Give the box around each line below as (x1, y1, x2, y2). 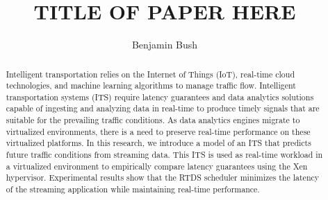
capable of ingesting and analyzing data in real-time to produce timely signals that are (6, 102, 320, 114)
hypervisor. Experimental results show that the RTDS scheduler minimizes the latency (6, 172, 320, 183)
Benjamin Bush (131, 37, 198, 52)
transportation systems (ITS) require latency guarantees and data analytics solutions (6, 91, 314, 102)
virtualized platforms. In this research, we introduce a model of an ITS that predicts (6, 137, 311, 149)
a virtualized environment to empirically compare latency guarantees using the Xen (6, 160, 308, 172)
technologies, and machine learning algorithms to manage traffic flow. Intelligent (6, 80, 296, 91)
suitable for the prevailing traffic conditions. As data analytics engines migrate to (6, 114, 300, 126)
